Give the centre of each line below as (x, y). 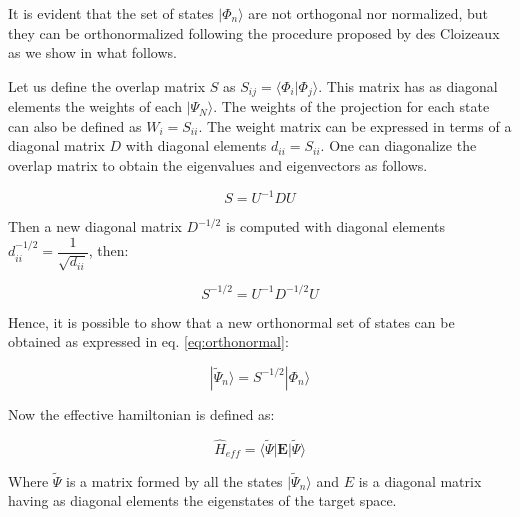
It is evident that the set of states (111, 13)
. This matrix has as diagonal (408, 85)
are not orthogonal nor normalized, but (368, 13)
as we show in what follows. (92, 52)
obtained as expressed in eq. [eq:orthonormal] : (148, 341)
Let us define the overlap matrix (107, 85)
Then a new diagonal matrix (95, 226)
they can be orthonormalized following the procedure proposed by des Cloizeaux (254, 32)
